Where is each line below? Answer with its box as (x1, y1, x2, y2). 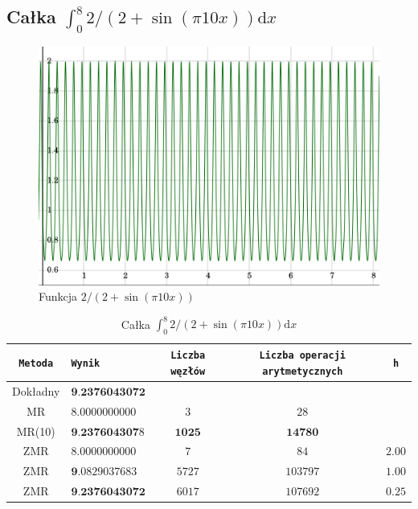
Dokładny (12, 382, 60, 399)
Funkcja (39, 288, 78, 305)
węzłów (170, 365, 206, 377)
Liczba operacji (259, 350, 346, 362)
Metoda (18, 358, 54, 370)
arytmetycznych (262, 365, 343, 377)
